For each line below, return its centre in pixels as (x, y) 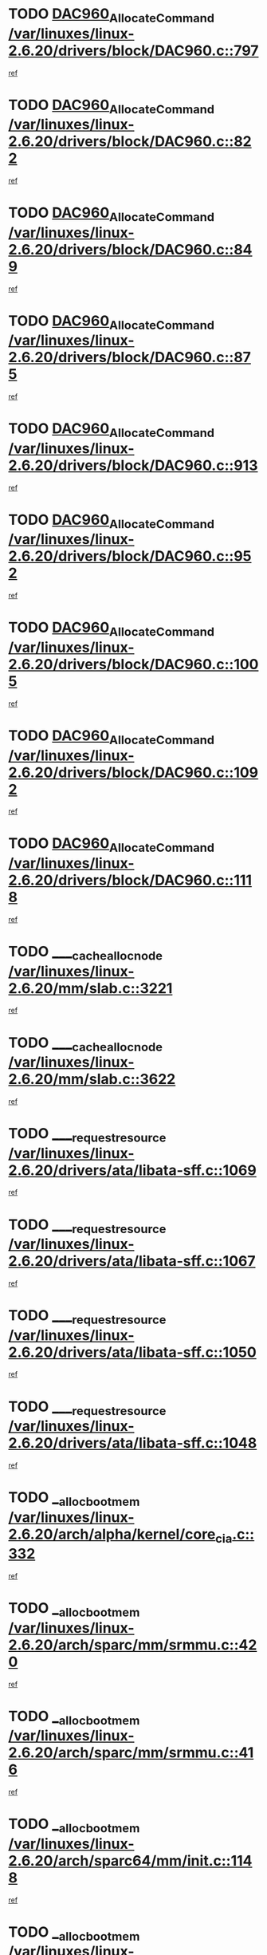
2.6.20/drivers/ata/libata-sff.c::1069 (132, 1170)
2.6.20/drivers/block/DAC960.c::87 (130, 358)
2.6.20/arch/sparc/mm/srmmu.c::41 (131, 1753)
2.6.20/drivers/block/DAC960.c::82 (130, 142)
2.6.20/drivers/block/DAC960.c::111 (130, 880)
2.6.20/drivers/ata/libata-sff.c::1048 (133, 1443)
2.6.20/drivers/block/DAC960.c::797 (133, 51)
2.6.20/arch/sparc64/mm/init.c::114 (130, 1860)
